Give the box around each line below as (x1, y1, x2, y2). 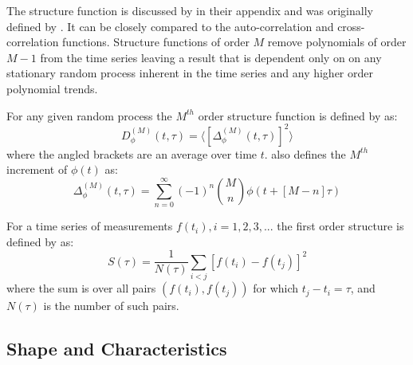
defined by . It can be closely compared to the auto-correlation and (6, 18, 334, 34)
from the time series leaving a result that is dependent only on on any (40, 49, 382, 65)
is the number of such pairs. (43, 297, 179, 314)
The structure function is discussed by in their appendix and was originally (6, 2, 373, 18)
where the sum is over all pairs (6, 280, 156, 296)
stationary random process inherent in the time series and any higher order (6, 65, 373, 81)
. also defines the (264, 145, 346, 162)
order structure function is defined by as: (198, 107, 398, 124)
